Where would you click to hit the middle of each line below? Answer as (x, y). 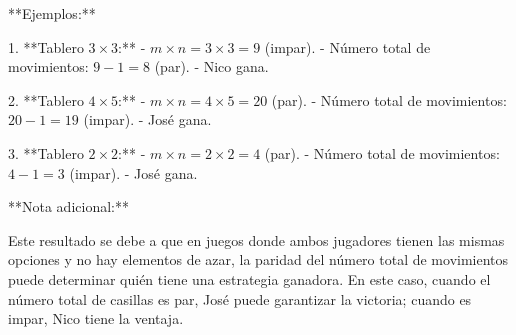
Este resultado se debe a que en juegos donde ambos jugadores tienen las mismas (256, 239)
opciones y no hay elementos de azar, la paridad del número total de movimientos (258, 259)
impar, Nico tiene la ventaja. (96, 318)
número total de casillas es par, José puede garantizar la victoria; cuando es (240, 298)
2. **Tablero (46, 99)
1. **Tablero (46, 46)
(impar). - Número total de (347, 46)
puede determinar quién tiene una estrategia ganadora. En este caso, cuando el (249, 278)
